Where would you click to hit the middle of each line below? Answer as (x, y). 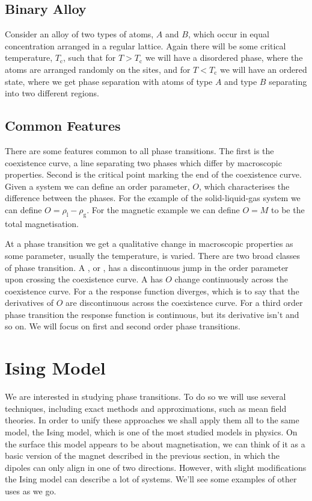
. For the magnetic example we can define (163, 209)
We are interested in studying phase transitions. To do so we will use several (145, 397)
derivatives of (29, 303)
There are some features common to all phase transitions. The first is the (139, 150)
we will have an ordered (263, 69)
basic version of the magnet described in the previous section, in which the (142, 456)
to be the (288, 209)
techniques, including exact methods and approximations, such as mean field (146, 408)
